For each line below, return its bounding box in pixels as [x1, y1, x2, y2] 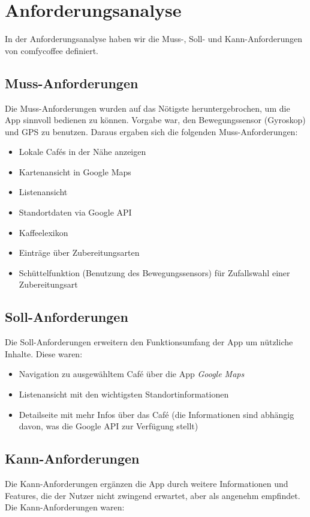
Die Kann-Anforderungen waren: [5, 501, 125, 513]
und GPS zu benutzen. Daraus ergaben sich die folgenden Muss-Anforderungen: [5, 125, 298, 138]
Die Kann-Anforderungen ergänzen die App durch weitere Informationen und [5, 477, 288, 490]
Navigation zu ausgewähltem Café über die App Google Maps [19, 367, 245, 380]
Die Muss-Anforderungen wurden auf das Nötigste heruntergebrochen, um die [5, 101, 290, 114]
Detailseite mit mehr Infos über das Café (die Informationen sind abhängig [19, 408, 294, 420]
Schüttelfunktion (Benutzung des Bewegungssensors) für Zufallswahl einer [19, 266, 290, 279]
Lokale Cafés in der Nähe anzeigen [19, 145, 146, 158]
